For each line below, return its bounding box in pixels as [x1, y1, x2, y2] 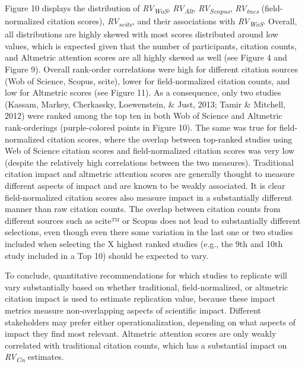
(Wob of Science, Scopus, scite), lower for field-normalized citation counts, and [5, 74, 290, 87]
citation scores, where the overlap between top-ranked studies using [47, 132, 293, 145]
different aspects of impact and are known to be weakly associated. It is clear [5, 179, 285, 191]
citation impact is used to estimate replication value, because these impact [5, 292, 276, 305]
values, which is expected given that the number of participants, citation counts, [5, 39, 297, 52]
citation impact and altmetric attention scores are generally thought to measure [5, 167, 295, 180]
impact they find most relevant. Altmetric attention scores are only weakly [5, 327, 277, 340]
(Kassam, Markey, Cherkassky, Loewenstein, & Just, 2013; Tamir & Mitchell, [5, 97, 286, 110]
